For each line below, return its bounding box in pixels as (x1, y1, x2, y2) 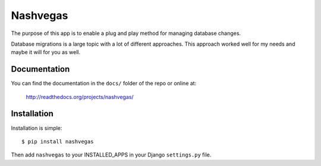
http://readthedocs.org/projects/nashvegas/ (26, 93, 134, 100)
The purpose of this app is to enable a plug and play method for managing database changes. (11, 30, 241, 37)
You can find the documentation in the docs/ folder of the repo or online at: (11, 80, 197, 87)
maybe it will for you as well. (11, 49, 80, 56)
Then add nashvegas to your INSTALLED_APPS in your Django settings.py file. (11, 151, 212, 158)
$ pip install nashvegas (21, 138, 94, 145)
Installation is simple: (11, 124, 62, 132)
